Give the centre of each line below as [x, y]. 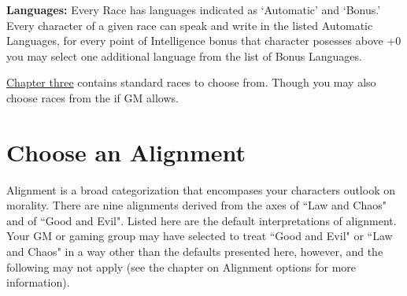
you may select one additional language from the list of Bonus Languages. [184, 55]
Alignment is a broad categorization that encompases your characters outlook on [201, 189]
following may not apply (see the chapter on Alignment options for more [181, 266]
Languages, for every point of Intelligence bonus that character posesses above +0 [204, 41]
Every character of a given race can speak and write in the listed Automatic [190, 25]
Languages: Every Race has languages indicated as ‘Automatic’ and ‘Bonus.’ [194, 9]
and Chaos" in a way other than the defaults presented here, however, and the [195, 252]
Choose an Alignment [126, 152]
